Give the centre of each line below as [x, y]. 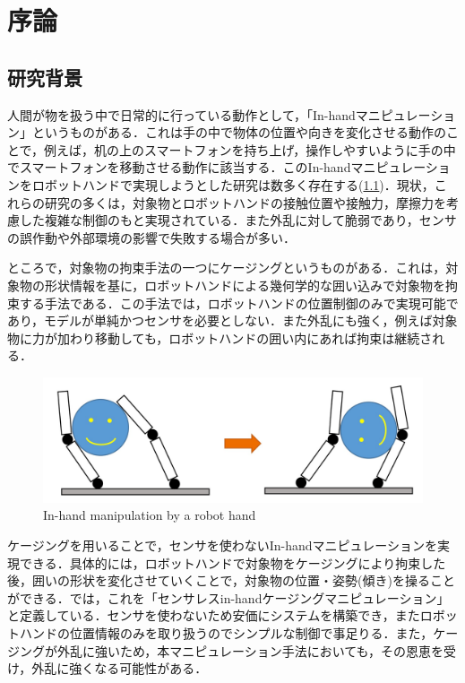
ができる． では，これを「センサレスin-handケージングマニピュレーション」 [228, 597]
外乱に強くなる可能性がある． [120, 668]
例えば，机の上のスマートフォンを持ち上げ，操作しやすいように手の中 [250, 149]
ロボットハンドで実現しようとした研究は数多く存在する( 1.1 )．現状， [233, 184]
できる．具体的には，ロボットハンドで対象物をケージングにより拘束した [232, 562]
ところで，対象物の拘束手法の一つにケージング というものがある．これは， [227, 268]
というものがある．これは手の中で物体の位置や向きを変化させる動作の [239, 132]
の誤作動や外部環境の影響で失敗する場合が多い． [151, 237]
